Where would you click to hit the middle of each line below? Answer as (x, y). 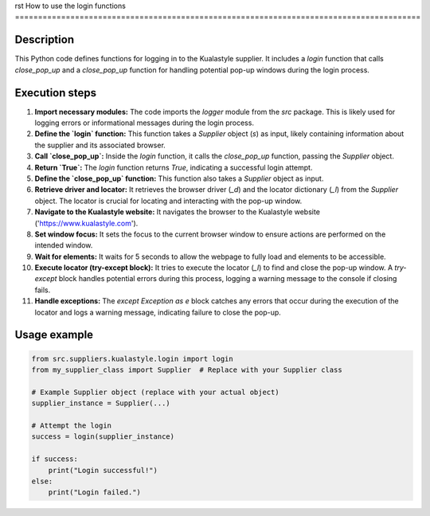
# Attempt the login (71, 425)
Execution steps (56, 93)
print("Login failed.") (94, 493)
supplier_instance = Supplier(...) (101, 403)
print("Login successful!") (103, 470)
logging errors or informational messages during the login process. (145, 123)
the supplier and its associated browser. (100, 145)
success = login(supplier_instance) (103, 437)
